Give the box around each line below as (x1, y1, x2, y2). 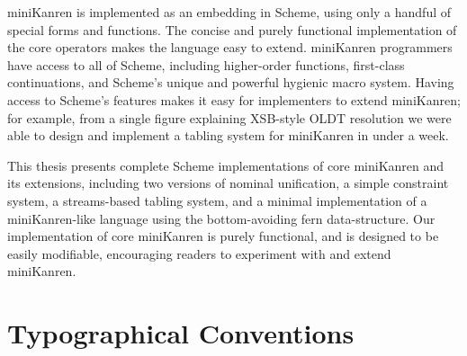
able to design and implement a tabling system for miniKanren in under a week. (7, 126, 449, 145)
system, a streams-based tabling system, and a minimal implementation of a (7, 191, 427, 209)
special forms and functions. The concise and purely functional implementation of (7, 20, 457, 39)
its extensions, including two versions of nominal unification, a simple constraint (7, 174, 449, 192)
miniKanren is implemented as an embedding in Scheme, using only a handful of (7, 3, 452, 21)
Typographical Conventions (7, 315, 355, 352)
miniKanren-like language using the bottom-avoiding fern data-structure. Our (7, 209, 436, 227)
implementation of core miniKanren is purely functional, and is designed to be (7, 227, 439, 245)
